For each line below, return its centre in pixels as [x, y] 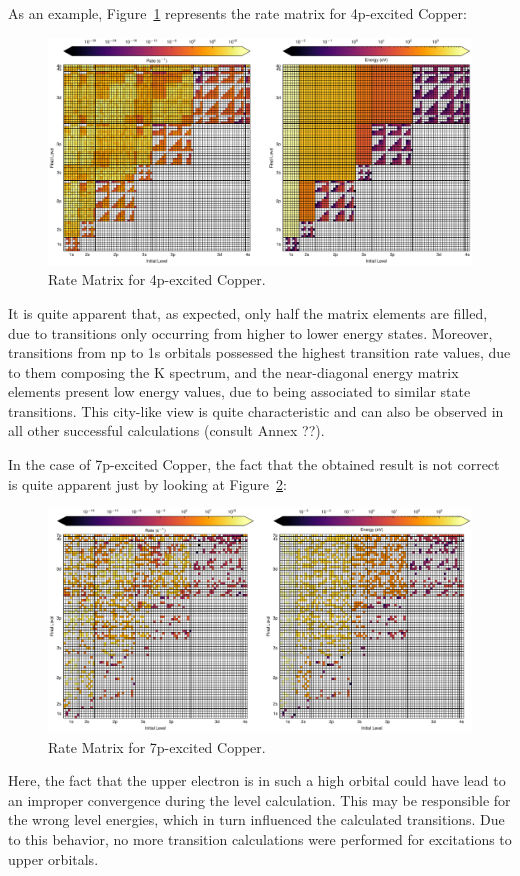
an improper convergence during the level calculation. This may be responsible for [259, 799]
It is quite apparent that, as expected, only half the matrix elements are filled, [248, 312]
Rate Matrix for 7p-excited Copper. [157, 746]
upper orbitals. [53, 858]
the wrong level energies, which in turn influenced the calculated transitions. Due [256, 819]
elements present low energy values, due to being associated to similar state [239, 391]
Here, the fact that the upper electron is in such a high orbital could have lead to [257, 780]
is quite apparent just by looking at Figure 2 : [147, 483]
